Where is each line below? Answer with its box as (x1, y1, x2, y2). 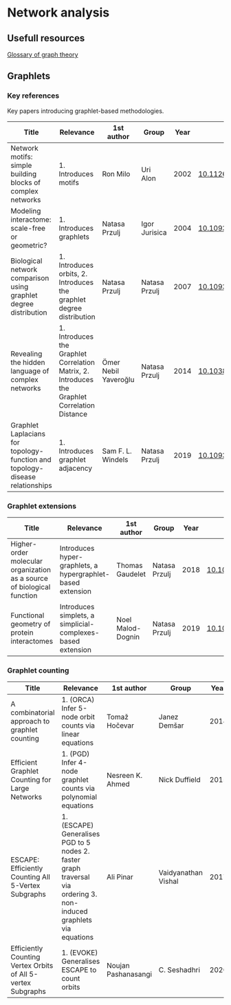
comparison (10, 273, 49, 283)
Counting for (10, 775, 52, 785)
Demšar (158, 721, 184, 730)
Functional (10, 611, 45, 620)
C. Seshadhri (158, 965, 201, 975)
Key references (7, 91, 60, 100)
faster (61, 855, 80, 865)
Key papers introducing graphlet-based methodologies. (7, 107, 164, 115)
